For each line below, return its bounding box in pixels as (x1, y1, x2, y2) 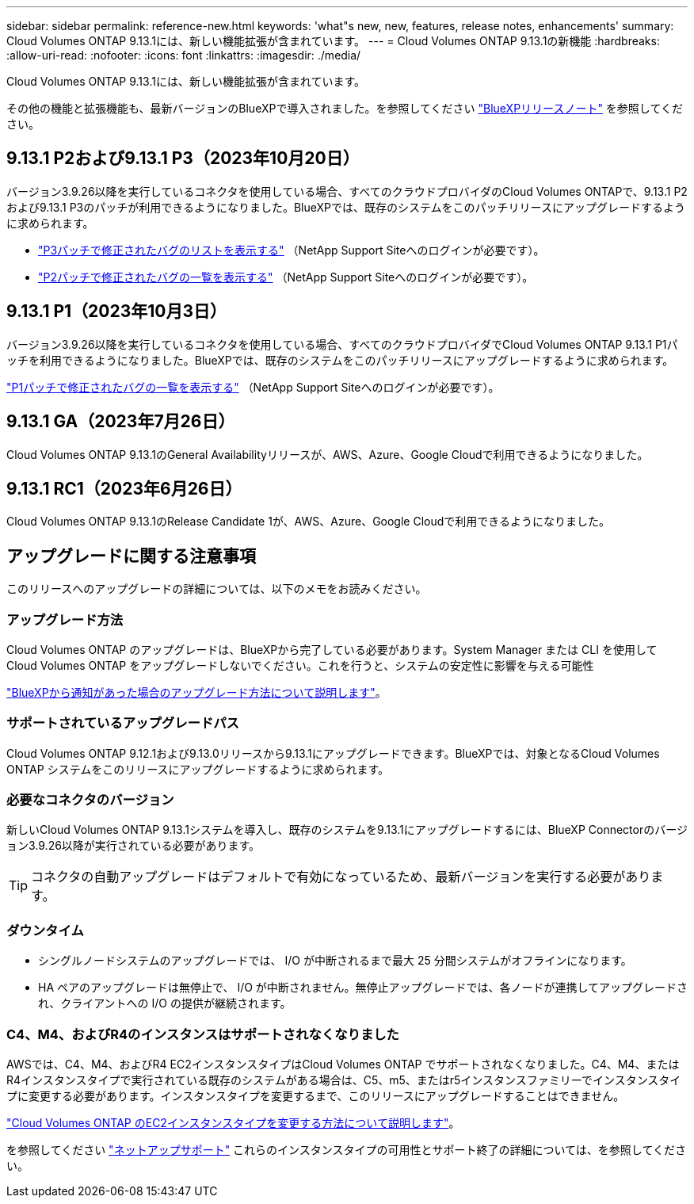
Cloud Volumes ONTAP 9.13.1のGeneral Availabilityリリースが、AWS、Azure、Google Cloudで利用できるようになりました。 (6, 447, 649, 461)
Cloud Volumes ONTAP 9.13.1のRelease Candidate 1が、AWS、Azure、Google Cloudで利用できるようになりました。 (6, 514, 611, 529)
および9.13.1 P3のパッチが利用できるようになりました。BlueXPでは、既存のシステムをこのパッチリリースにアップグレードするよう (6, 200, 685, 214)
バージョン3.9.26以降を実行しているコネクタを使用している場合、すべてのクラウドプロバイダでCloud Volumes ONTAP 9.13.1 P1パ (6, 337, 678, 351)
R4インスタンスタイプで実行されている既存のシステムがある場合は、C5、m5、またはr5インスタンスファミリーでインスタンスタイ (6, 1072, 681, 1087)
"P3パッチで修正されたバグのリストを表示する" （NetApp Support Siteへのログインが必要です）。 (38, 243, 545, 257)
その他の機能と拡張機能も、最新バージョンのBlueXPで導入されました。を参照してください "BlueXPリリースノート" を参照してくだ (6, 101, 684, 115)
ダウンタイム (6, 922, 84, 938)
